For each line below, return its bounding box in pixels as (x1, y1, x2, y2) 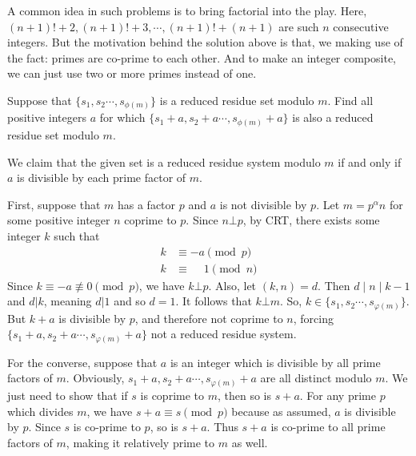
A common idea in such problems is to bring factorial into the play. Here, (7, 2, 367, 18)
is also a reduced (292, 109, 374, 126)
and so (114, 293, 146, 309)
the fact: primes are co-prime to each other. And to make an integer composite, (7, 49, 397, 66)
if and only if (338, 153, 402, 170)
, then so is (217, 386, 272, 403)
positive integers (7, 109, 86, 126)
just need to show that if (7, 386, 128, 403)
